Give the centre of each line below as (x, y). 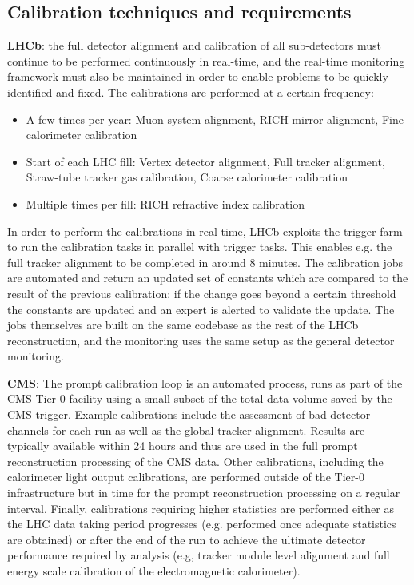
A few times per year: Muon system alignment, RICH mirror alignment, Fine (215, 119)
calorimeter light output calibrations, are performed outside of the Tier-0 (186, 477)
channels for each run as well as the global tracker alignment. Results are (186, 430)
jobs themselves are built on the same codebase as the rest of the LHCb (183, 325)
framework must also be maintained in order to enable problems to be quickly (198, 76)
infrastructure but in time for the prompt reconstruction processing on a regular (204, 493)
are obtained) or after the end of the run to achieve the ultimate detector (187, 539)
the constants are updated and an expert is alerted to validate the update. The (201, 309)
